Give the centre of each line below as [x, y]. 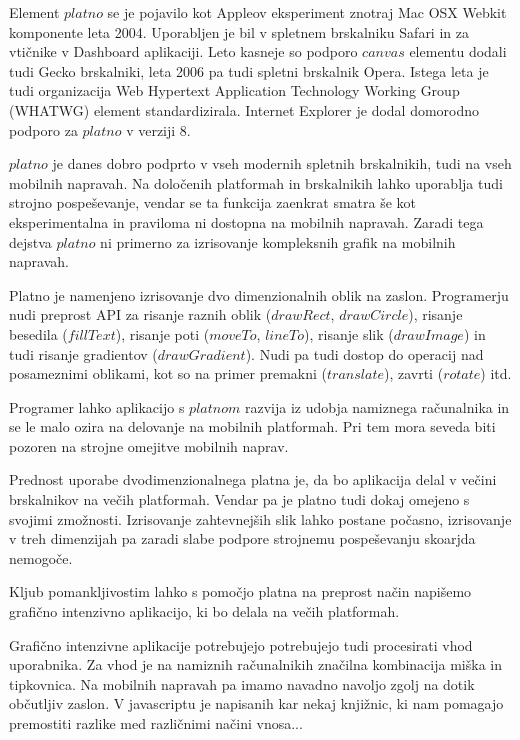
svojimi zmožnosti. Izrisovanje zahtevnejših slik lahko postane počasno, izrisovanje [260, 518]
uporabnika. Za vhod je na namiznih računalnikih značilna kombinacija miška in [255, 664]
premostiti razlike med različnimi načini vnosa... [156, 723]
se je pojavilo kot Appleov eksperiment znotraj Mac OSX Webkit [307, 12]
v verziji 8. [158, 129]
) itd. [496, 373]
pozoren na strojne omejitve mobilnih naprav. [149, 445]
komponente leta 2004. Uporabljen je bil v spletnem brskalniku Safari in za [239, 31]
